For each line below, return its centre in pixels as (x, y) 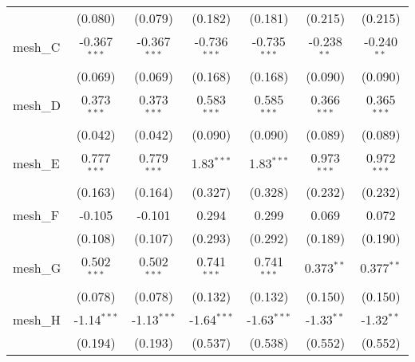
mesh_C (37, 47)
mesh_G (37, 267)
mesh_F (36, 215)
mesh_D (37, 105)
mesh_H (37, 320)
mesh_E (36, 163)
